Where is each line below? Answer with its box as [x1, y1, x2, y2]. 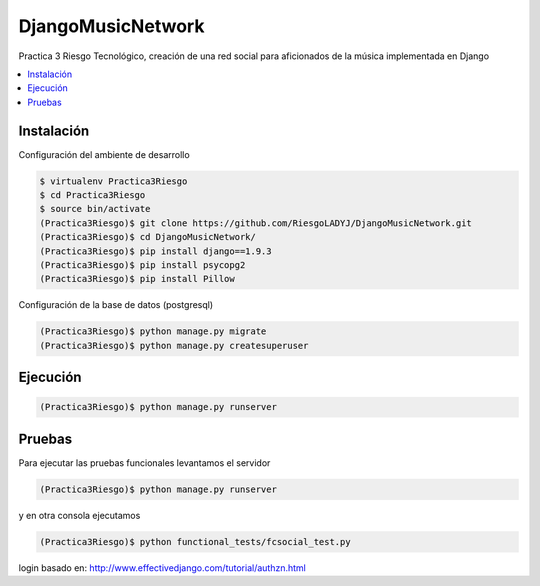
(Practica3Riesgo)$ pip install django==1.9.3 [39, 245, 272, 257]
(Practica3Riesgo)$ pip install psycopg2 [39, 259, 246, 270]
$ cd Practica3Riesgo [39, 190, 146, 200]
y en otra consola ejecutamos [18, 509, 141, 521]
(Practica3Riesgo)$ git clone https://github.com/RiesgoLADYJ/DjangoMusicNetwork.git [39, 217, 472, 229]
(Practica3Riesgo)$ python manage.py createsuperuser [39, 340, 309, 351]
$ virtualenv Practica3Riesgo [39, 175, 188, 187]
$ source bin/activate [39, 203, 151, 215]
